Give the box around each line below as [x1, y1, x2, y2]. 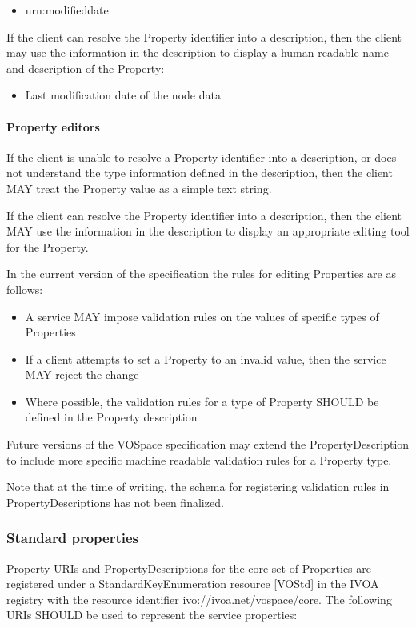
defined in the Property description [25, 409, 198, 425]
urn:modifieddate [25, 2, 109, 18]
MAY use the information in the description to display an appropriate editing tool [6, 223, 410, 240]
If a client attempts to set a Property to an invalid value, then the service [25, 350, 386, 367]
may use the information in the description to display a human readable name [6, 44, 389, 61]
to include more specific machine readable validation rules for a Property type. [6, 451, 392, 468]
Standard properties [6, 528, 138, 548]
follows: [6, 280, 43, 297]
